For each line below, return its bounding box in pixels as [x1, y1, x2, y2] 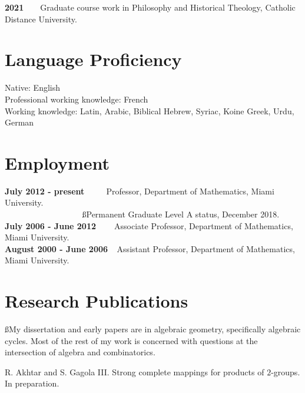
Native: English [5, 81, 61, 94]
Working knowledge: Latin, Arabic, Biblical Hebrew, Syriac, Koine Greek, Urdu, [5, 104, 294, 117]
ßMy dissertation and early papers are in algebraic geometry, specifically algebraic [5, 323, 301, 335]
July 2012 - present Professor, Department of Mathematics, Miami [5, 184, 274, 197]
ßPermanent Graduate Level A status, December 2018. [82, 208, 280, 220]
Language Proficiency [5, 47, 182, 71]
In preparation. [5, 377, 59, 389]
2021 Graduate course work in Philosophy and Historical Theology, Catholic [5, 1, 296, 13]
